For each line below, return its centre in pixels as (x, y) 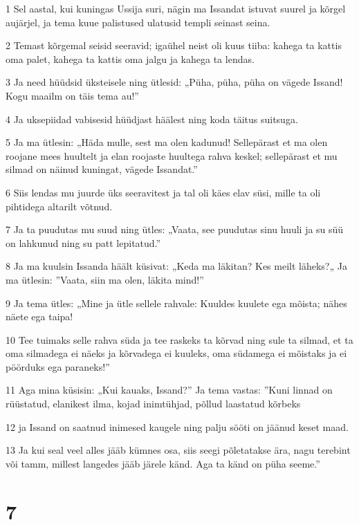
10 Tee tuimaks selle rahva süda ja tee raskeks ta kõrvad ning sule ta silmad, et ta (179, 339)
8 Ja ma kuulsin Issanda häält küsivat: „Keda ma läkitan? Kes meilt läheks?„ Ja (176, 266)
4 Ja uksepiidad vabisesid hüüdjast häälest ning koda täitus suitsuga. (152, 119)
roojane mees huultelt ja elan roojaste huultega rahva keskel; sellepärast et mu (172, 155)
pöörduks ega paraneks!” (58, 366)
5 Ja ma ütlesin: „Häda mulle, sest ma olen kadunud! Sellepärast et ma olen (167, 142)
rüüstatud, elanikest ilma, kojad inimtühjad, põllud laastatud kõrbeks (153, 404)
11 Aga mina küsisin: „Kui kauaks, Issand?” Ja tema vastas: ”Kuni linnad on (169, 390)
